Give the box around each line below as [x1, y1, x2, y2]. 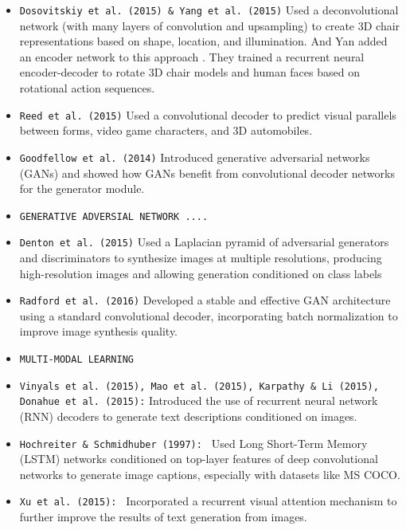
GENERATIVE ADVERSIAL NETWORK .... [19, 210, 209, 222]
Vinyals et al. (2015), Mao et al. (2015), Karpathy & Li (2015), [19, 380, 379, 392]
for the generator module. [19, 180, 145, 197]
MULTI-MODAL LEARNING [19, 354, 134, 366]
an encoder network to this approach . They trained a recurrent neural [19, 48, 365, 65]
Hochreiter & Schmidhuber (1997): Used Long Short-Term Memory [19, 434, 368, 451]
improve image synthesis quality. [19, 323, 178, 340]
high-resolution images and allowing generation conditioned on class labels [19, 265, 382, 281]
